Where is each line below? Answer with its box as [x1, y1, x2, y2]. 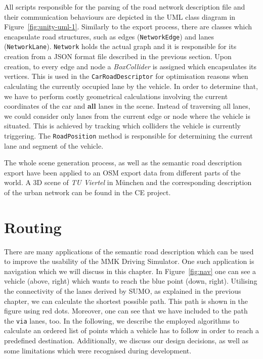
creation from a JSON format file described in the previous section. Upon [4, 51, 232, 62]
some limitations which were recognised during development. [4, 345, 192, 355]
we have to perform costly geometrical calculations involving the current [4, 91, 228, 101]
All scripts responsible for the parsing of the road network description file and [4, 2, 245, 12]
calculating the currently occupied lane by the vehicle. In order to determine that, [4, 80, 258, 91]
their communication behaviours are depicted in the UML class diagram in [4, 11, 236, 22]
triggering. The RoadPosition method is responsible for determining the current [4, 130, 253, 141]
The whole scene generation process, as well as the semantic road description [4, 157, 242, 168]
